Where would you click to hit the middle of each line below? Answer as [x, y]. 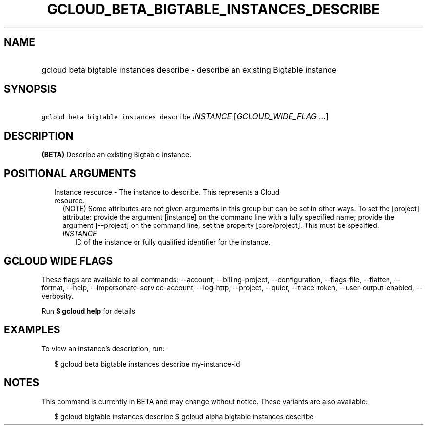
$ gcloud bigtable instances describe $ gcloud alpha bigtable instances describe [184, 416]
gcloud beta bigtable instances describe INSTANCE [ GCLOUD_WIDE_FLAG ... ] [185, 116]
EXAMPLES [32, 330]
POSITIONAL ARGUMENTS [70, 173]
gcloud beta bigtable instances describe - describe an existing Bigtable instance [189, 70]
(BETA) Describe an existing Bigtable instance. [116, 155]
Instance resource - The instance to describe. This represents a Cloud [167, 192]
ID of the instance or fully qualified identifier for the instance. [173, 242]
